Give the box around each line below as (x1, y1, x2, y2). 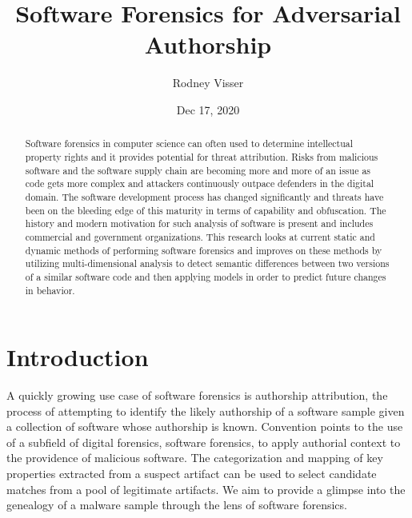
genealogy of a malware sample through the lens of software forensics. (6, 496, 347, 513)
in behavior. (25, 283, 75, 297)
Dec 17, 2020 (176, 101, 240, 118)
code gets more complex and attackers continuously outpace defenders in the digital (25, 177, 374, 190)
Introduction (6, 341, 149, 373)
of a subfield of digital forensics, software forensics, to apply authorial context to (6, 433, 401, 450)
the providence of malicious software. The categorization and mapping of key (6, 449, 383, 466)
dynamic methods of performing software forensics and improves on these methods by (25, 243, 382, 257)
